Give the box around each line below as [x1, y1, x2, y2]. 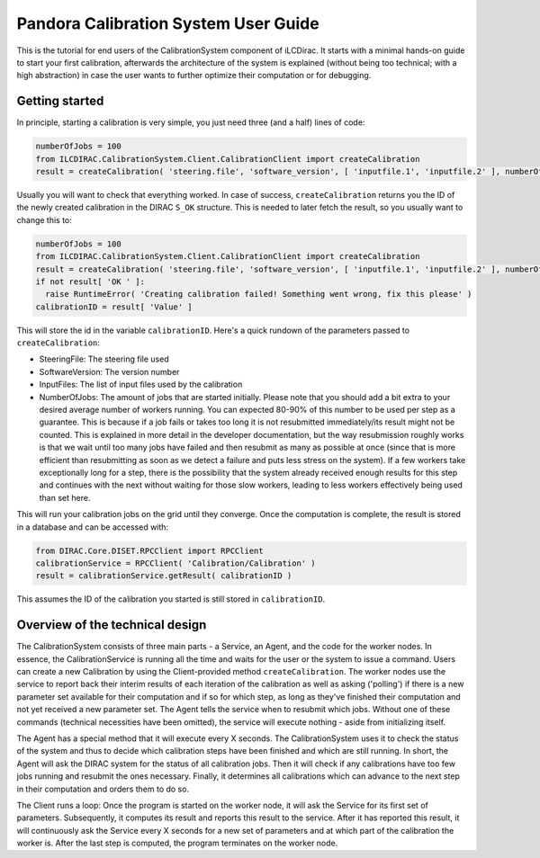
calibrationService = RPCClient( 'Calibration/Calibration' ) [35, 558, 316, 568]
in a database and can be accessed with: [16, 522, 169, 532]
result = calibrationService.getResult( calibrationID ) [35, 571, 292, 581]
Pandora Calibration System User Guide [16, 13, 319, 33]
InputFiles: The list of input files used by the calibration [39, 379, 243, 390]
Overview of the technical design [16, 617, 207, 633]
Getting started [16, 94, 104, 109]
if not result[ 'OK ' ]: [35, 276, 146, 287]
